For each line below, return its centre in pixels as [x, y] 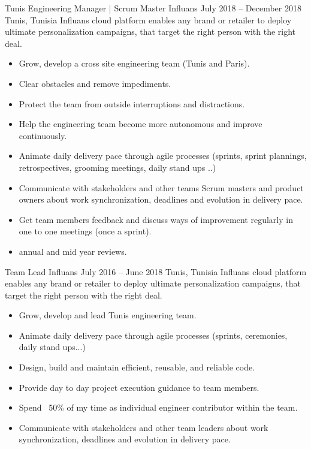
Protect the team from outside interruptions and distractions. [132, 103]
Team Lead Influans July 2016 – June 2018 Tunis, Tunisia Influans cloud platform [156, 271]
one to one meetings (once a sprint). [85, 231]
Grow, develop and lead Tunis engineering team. [108, 315]
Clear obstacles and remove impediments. [95, 83]
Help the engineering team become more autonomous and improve [141, 124]
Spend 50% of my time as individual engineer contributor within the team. [158, 407]
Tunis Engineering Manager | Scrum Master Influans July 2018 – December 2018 [153, 8]
